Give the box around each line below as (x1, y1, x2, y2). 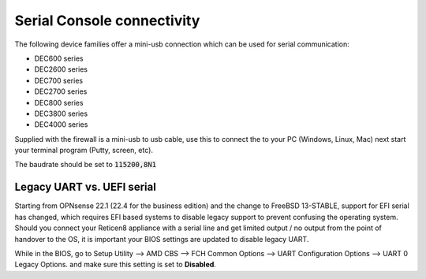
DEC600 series (34, 54, 84, 63)
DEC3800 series (34, 109, 88, 118)
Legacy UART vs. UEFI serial (14, 180, 157, 194)
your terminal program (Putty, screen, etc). (14, 146, 154, 155)
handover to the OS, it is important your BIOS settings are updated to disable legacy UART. (14, 234, 309, 244)
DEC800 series (34, 98, 84, 107)
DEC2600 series (34, 65, 88, 74)
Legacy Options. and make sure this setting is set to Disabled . (14, 260, 217, 270)
